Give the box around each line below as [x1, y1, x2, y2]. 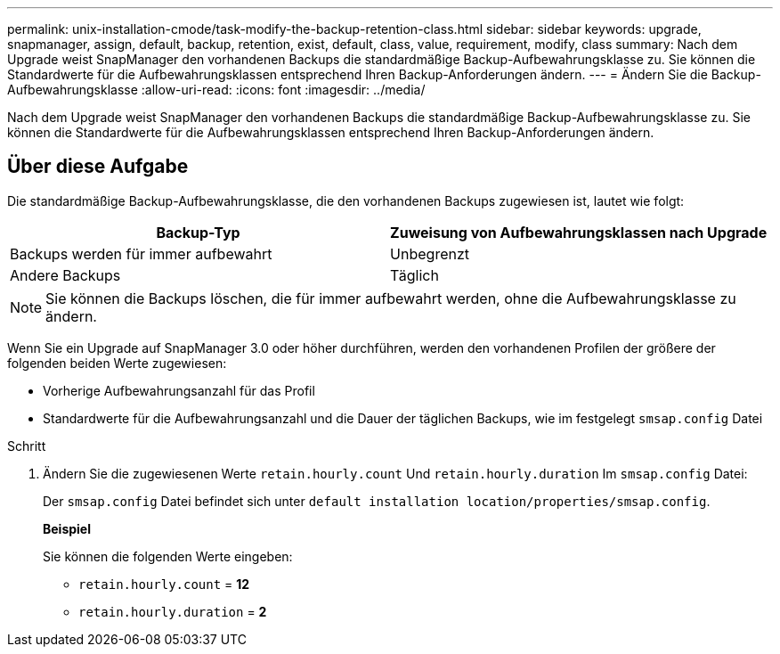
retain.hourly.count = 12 [78, 576, 250, 592]
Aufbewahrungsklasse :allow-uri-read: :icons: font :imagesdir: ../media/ [7, 82, 426, 97]
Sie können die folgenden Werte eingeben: [43, 548, 293, 564]
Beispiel [43, 520, 91, 536]
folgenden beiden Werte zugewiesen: [7, 355, 227, 371]
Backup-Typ [156, 223, 240, 241]
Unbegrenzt [390, 244, 470, 263]
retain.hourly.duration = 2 [78, 603, 267, 619]
